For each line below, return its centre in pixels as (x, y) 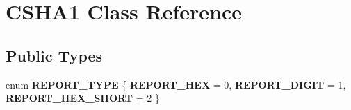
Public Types (54, 55)
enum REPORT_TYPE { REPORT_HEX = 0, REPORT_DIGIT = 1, (176, 84)
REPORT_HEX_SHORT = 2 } (83, 98)
